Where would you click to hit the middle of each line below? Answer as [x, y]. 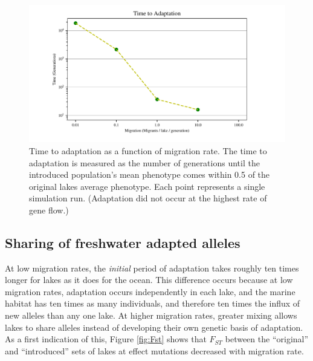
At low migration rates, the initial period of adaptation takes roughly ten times [152, 268]
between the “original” [267, 339]
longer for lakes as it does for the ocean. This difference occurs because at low [149, 280]
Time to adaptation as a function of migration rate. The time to [148, 150]
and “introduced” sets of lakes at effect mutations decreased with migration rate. [154, 350]
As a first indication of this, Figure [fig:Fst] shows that [106, 339]
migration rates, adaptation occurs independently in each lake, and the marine [150, 291]
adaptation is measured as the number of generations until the [144, 162]
